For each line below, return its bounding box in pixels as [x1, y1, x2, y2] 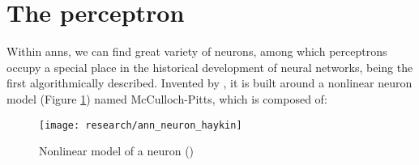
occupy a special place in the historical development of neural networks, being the [6, 58, 413, 75]
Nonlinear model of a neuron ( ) [39, 142, 195, 159]
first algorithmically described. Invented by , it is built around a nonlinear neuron [6, 74, 413, 91]
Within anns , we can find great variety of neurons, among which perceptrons [6, 43, 387, 60]
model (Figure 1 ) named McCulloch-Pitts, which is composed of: [6, 90, 327, 107]
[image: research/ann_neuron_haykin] [39, 119, 242, 131]
